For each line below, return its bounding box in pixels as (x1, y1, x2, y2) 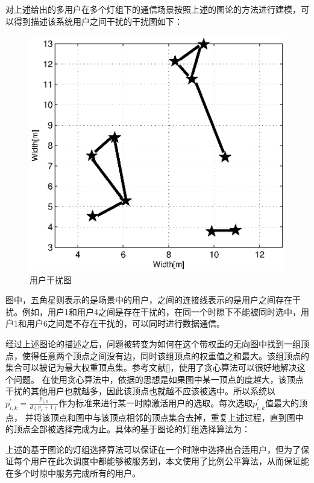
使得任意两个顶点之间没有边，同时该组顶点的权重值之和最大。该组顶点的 (22, 349, 309, 362)
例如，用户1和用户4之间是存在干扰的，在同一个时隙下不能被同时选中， (22, 305, 301, 318)
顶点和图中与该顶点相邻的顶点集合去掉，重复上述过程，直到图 (50, 411, 295, 423)
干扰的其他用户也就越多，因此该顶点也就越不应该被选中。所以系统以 (5, 385, 275, 397)
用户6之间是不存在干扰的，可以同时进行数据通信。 (26, 317, 225, 330)
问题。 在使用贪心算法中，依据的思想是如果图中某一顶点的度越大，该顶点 (13, 373, 304, 385)
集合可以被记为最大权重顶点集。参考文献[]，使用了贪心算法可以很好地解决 (5, 361, 297, 374)
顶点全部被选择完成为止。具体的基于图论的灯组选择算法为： (13, 423, 250, 435)
